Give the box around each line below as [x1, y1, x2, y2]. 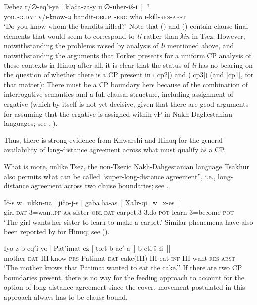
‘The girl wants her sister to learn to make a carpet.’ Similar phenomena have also [4, 216, 253, 227]
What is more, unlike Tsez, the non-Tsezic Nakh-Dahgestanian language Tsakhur [4, 161, 249, 171]
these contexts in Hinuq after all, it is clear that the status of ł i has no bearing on [4, 60, 253, 70]
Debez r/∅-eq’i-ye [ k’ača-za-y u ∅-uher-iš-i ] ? [4, 1, 150, 11]
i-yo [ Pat [36, 243, 65, 253]
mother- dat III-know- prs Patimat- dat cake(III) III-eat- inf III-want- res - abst [4, 252, 235, 263]
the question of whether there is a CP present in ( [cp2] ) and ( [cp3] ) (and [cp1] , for [4, 69, 254, 80]
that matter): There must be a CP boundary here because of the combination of [4, 79, 248, 89]
